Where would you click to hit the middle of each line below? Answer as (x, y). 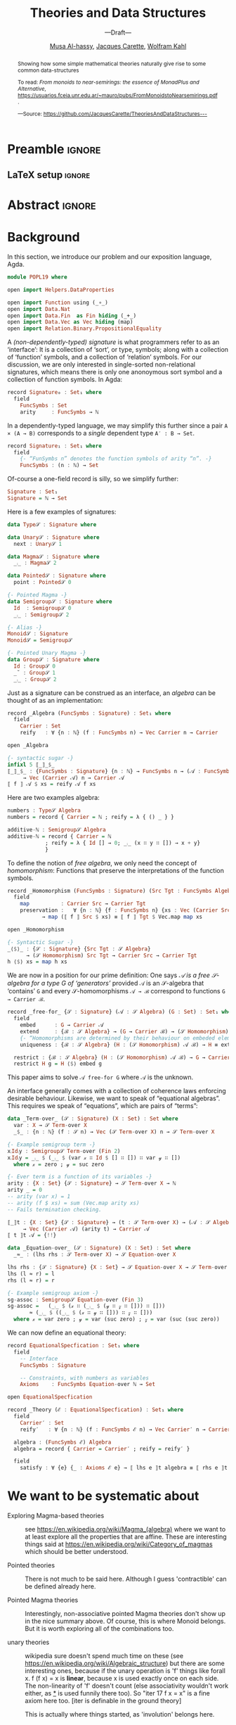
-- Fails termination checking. (54, 1209)
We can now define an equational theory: (67, 1333)
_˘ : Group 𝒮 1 (35, 673)
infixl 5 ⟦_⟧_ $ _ (31, 765)
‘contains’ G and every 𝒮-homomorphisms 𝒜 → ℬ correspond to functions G (117, 991)
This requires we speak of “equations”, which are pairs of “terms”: (103, 1106)
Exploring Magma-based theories (56, 1516)
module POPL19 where (38, 277)
